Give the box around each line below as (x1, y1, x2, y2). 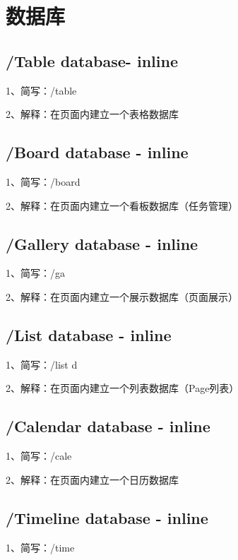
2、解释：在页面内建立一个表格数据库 (6, 107, 179, 121)
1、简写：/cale (6, 448, 72, 463)
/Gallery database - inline (6, 232, 198, 254)
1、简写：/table (6, 83, 77, 97)
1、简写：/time (6, 540, 75, 554)
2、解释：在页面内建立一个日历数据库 (6, 472, 179, 487)
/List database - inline (6, 323, 172, 345)
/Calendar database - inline (6, 415, 210, 437)
